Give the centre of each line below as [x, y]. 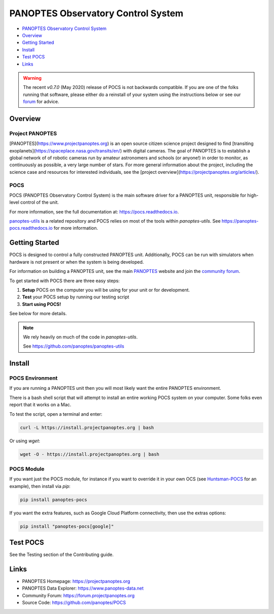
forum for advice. [41, 102]
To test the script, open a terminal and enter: [56, 414]
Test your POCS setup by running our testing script [76, 297]
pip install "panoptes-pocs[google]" [67, 526]
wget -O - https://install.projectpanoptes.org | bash [90, 454]
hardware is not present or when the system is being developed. [77, 262]
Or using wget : [25, 441]
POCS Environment [33, 378]
